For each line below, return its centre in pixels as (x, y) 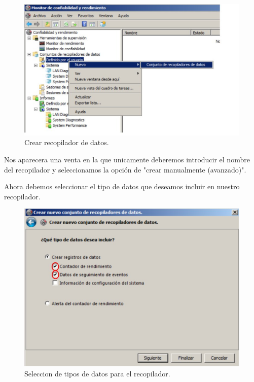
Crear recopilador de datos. (67, 142)
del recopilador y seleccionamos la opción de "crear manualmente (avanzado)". (125, 169)
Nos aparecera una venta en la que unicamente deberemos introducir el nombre (127, 159)
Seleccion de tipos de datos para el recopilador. (97, 373)
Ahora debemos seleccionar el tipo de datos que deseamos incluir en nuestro (122, 186)
